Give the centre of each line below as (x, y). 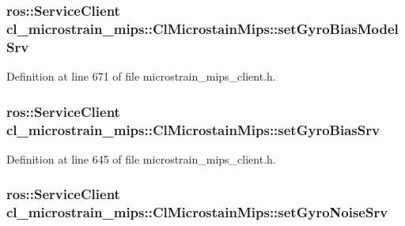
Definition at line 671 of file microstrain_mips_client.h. (141, 76)
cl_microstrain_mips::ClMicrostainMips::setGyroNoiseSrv (197, 212)
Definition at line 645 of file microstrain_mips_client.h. (141, 158)
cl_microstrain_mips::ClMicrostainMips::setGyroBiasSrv (193, 129)
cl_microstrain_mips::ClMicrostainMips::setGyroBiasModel (202, 28)
